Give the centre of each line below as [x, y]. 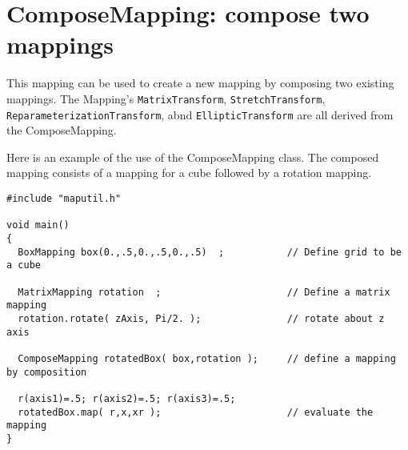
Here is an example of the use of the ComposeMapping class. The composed [193, 157]
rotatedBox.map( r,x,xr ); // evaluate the [196, 412]
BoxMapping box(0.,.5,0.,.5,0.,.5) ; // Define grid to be [210, 252]
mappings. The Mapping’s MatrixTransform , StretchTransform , [166, 98]
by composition [47, 372]
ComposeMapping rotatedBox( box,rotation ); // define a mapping [207, 358]
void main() [38, 225]
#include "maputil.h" [64, 199]
